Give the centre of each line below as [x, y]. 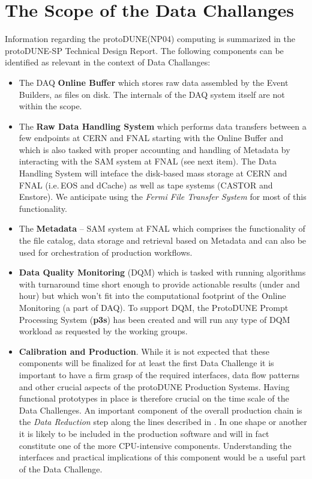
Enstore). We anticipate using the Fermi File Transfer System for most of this [163, 197]
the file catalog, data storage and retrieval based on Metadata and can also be [163, 240]
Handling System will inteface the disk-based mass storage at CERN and [153, 173]
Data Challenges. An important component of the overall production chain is [160, 410]
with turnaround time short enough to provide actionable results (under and [159, 284]
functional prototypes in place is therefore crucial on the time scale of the [154, 398]
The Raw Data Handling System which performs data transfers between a [163, 126]
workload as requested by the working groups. [103, 331]
